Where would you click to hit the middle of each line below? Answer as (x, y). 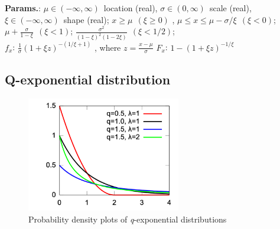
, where (108, 47)
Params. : (23, 8)
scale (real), (230, 8)
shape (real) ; (86, 19)
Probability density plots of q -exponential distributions (128, 219)
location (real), (131, 8)
